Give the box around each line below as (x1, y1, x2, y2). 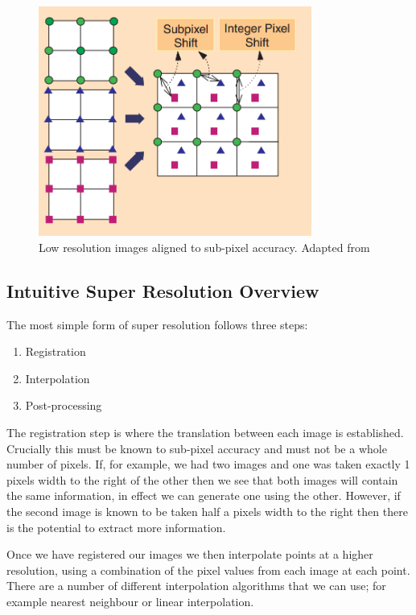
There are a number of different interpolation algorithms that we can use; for (6, 577, 386, 594)
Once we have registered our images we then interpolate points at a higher (6, 546, 373, 563)
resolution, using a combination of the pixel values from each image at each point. (6, 561, 410, 578)
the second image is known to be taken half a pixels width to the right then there (6, 502, 408, 519)
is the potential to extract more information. (6, 518, 226, 535)
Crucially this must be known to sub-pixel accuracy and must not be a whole (6, 440, 387, 456)
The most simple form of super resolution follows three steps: (6, 316, 308, 332)
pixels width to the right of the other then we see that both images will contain (6, 471, 398, 488)
